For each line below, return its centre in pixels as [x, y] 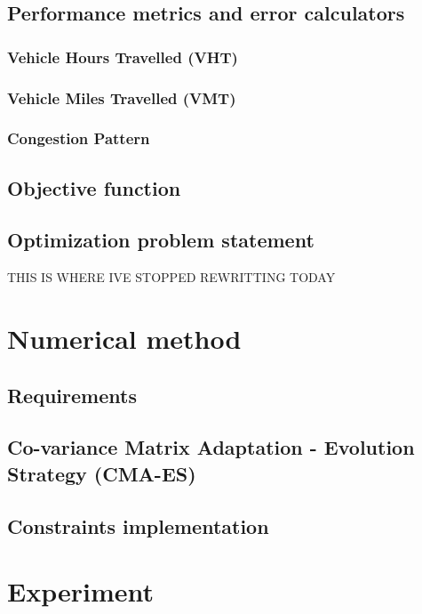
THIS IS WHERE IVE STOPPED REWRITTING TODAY [171, 277]
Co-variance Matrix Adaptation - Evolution [211, 447]
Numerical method [124, 339]
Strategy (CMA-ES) [102, 473]
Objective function [94, 187]
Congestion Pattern [79, 138]
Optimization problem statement [161, 240]
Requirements [72, 395]
